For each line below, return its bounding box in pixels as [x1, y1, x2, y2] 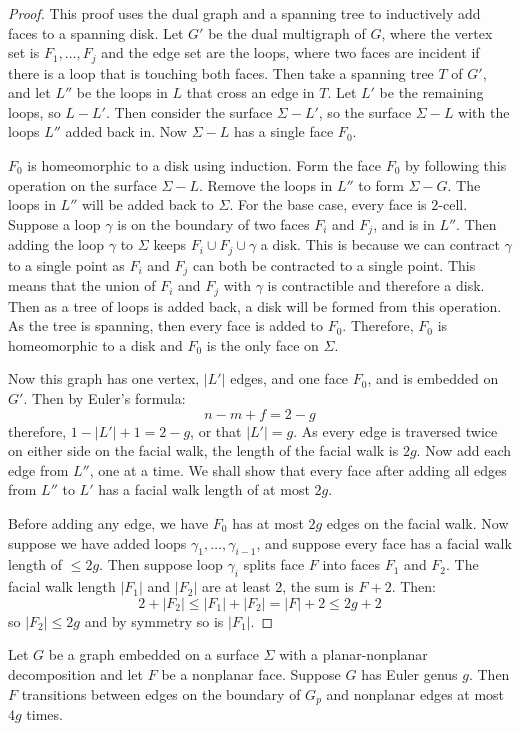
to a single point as [8, 254, 125, 275]
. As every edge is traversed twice [293, 420, 498, 441]
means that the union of [8, 275, 156, 296]
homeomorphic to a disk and [8, 334, 183, 355]
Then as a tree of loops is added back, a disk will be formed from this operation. [8, 295, 502, 316]
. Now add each [416, 440, 512, 461]
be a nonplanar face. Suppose [161, 663, 341, 684]
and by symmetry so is [84, 610, 224, 631]
